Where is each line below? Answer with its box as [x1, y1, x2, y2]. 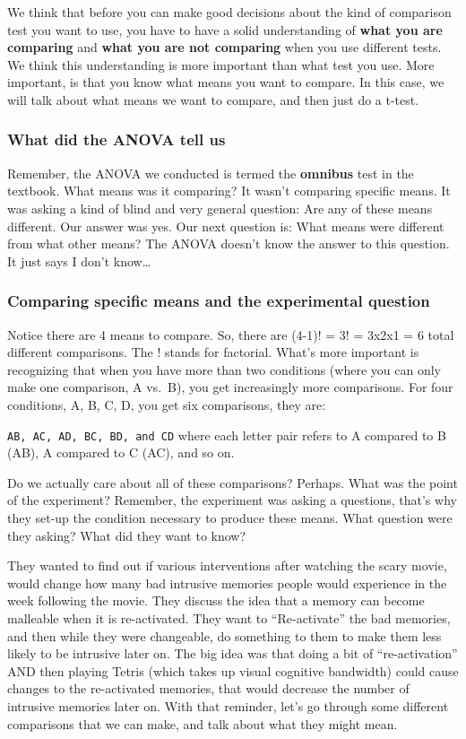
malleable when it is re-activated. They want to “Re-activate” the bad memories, [7, 608, 451, 627]
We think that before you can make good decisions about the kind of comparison [7, 3, 452, 21]
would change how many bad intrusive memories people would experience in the [7, 573, 447, 592]
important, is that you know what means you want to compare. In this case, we [7, 73, 444, 91]
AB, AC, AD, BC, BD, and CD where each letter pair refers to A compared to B [7, 425, 446, 444]
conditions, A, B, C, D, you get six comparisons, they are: [7, 395, 326, 413]
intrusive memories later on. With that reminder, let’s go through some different [7, 696, 449, 715]
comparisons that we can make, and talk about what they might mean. [7, 714, 398, 733]
